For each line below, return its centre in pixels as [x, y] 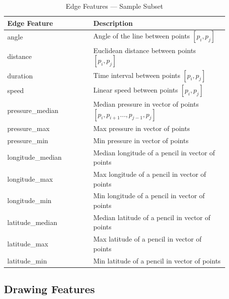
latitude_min [27, 260]
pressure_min [28, 140]
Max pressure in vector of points [142, 128]
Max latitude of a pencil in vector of [147, 239]
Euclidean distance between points [145, 50]
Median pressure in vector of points [146, 104]
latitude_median [32, 222]
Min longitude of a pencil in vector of [149, 196]
